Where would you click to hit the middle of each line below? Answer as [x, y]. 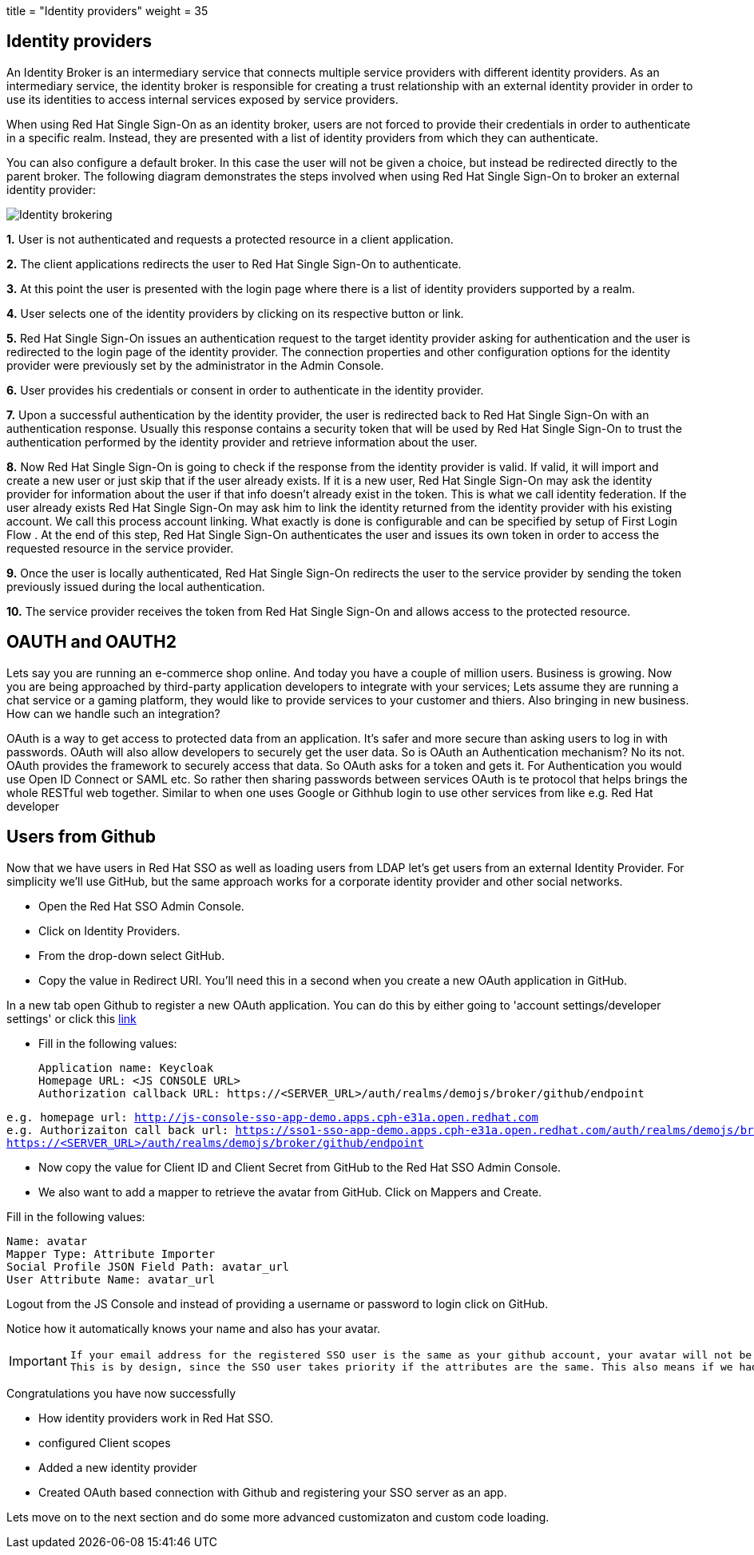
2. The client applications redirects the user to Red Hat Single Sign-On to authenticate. [234, 264]
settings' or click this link [71, 1018]
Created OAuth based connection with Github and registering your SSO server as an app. [273, 1492]
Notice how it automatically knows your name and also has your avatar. [194, 1328]
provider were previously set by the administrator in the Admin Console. [195, 365]
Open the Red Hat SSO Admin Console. [141, 906]
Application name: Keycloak [126, 1067]
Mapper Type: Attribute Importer [111, 1254]
